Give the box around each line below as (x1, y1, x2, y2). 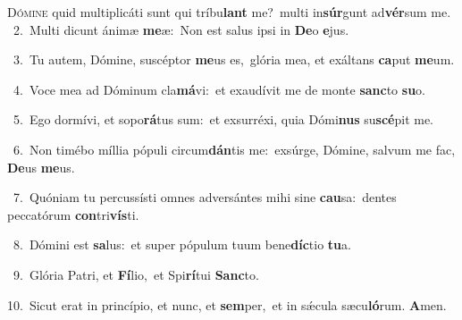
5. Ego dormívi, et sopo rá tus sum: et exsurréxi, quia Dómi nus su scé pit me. (13, 110, 434, 129)
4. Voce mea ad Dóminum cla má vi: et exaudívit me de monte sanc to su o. (13, 80, 425, 98)
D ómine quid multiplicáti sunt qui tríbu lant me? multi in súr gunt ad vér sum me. (7, 3, 451, 21)
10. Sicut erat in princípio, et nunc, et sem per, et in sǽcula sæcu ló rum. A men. (7, 295, 447, 314)
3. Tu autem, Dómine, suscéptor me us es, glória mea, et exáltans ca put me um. (13, 50, 455, 69)
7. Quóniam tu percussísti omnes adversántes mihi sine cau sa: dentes (13, 188, 397, 206)
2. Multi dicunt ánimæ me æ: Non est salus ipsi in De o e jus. (13, 20, 349, 38)
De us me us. (7, 157, 75, 176)
